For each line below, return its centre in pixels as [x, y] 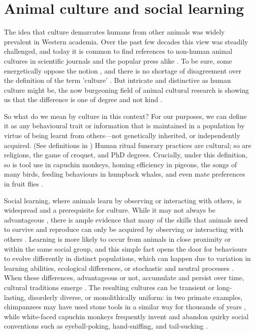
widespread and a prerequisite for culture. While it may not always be [110, 210]
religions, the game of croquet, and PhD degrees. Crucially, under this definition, [126, 155]
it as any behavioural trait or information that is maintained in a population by [124, 126]
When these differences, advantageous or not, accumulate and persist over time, [124, 278]
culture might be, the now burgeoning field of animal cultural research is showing [127, 90]
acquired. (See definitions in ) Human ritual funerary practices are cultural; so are [128, 145]
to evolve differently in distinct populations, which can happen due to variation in [127, 258]
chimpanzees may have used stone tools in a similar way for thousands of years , [125, 307]
